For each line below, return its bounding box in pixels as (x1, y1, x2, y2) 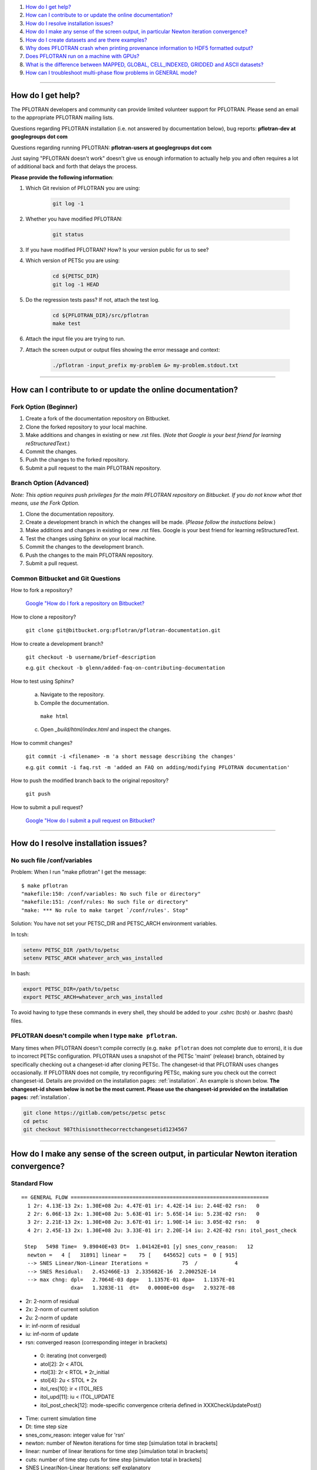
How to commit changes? (11, 739, 73, 746)
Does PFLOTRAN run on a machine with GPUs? (25, 53, 140, 60)
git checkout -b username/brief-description (25, 654, 156, 661)
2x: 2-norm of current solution (25, 1306, 99, 1313)
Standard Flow (11, 1179, 53, 1187)
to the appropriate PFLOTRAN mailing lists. (11, 114, 114, 121)
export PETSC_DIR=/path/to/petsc (23, 985, 120, 992)
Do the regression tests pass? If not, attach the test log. (25, 296, 160, 303)
